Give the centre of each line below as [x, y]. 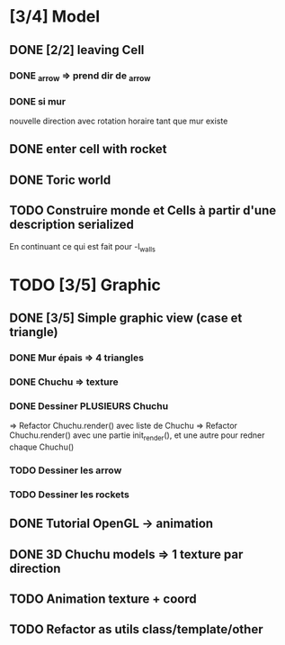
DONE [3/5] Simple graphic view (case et [126, 318]
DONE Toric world [60, 180]
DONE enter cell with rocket [88, 149]
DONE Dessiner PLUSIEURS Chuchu [89, 405]
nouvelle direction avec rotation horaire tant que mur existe [119, 121]
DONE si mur [37, 101]
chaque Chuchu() [42, 447]
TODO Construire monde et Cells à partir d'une [143, 210]
